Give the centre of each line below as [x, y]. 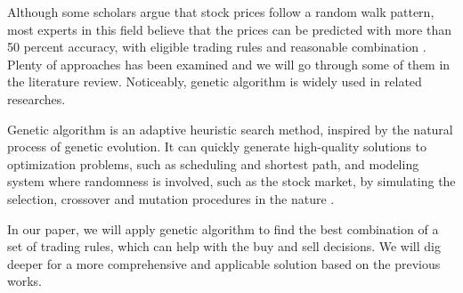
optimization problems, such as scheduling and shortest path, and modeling [213, 163]
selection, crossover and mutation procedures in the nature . [171, 198]
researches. [37, 98]
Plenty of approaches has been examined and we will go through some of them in [229, 64]
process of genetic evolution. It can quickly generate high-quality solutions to [217, 146]
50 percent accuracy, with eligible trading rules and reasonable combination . [217, 47]
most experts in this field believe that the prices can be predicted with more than [229, 29]
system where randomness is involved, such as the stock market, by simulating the [231, 181]
